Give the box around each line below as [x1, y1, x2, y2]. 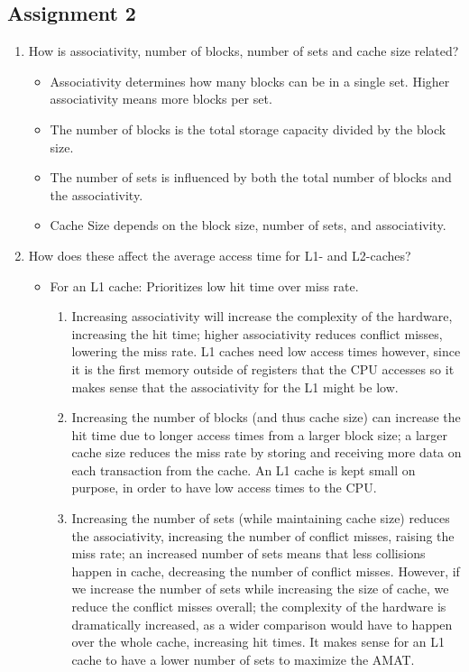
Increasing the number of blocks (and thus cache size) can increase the [71, 408, 461, 427]
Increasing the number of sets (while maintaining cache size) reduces [71, 509, 450, 528]
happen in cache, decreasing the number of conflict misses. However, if [71, 561, 460, 580]
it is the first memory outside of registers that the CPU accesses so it [71, 359, 455, 378]
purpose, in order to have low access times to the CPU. [71, 478, 377, 497]
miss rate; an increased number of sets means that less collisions [71, 544, 426, 563]
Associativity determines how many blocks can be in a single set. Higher [50, 71, 450, 90]
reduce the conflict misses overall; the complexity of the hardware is [71, 597, 446, 616]
